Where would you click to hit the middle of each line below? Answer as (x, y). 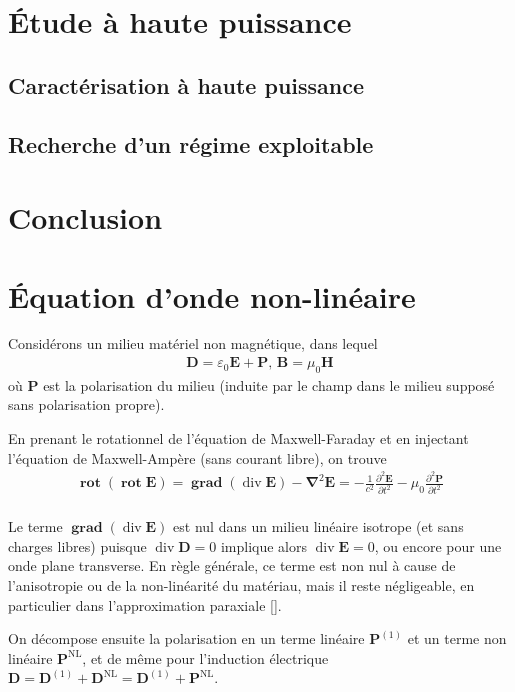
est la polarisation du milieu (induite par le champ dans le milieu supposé (269, 384)
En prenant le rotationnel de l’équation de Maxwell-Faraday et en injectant (238, 438)
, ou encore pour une (438, 545)
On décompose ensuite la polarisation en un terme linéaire (186, 638)
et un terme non (457, 638)
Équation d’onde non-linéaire (212, 295)
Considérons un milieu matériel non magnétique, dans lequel (193, 343)
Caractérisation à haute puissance (186, 84)
